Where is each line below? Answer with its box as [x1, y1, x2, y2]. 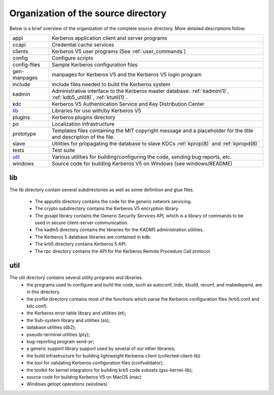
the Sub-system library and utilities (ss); [26, 317, 110, 323]
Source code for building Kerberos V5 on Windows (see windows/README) [51, 160, 233, 167]
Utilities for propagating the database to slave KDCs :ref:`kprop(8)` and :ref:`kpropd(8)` [51, 140, 259, 147]
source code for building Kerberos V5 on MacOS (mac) [26, 374, 142, 380]
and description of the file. [51, 133, 115, 140]
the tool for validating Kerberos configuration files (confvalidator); [26, 360, 164, 366]
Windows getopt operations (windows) [26, 381, 108, 387]
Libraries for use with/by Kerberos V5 [51, 107, 142, 114]
